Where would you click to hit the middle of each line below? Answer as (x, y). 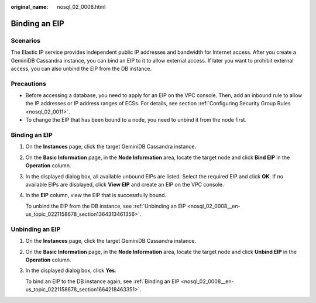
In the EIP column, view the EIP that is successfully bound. (96, 195)
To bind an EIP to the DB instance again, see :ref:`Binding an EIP (102, 281)
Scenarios (26, 40)
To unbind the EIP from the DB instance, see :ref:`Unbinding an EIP (106, 206)
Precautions (28, 84)
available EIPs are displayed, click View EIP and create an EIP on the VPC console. (125, 184)
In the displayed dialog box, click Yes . (71, 271)
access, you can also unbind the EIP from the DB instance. (81, 68)
